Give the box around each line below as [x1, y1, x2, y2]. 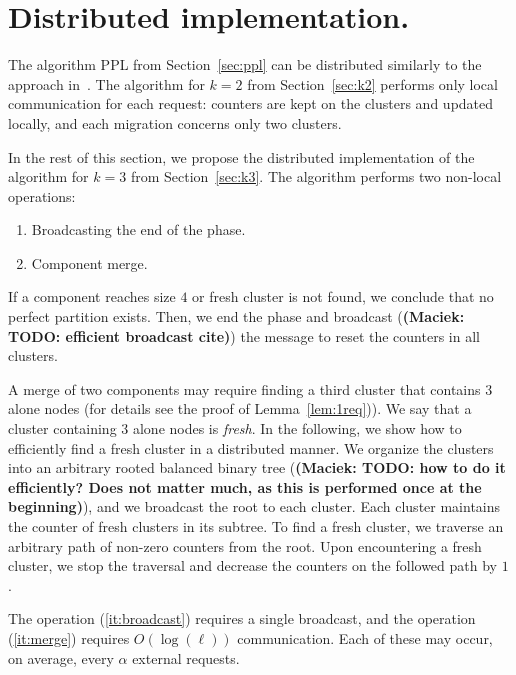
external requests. [132, 647, 240, 668]
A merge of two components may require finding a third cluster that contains [8, 378, 481, 399]
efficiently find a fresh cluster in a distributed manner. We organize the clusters [8, 437, 494, 458]
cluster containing [8, 418, 117, 439]
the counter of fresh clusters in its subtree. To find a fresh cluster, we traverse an [8, 516, 504, 536]
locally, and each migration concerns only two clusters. [8, 112, 342, 133]
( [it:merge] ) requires [8, 627, 130, 648]
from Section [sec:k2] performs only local [247, 73, 498, 94]
